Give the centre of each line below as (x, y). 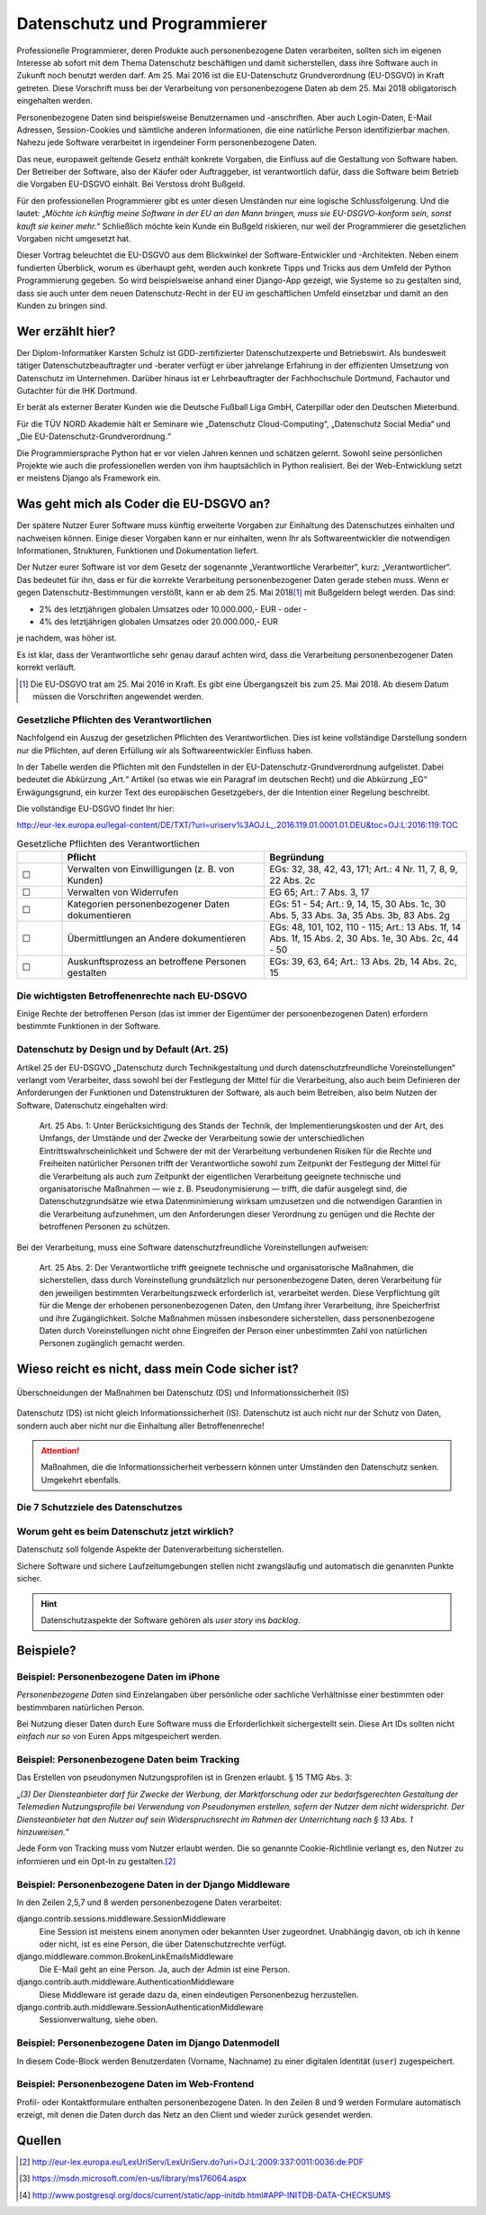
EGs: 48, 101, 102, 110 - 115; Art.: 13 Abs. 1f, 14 (365, 927)
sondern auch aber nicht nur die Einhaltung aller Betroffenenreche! (140, 1426)
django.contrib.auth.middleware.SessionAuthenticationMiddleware (140, 2007)
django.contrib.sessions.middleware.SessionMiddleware (121, 1919)
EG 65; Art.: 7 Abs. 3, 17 (319, 892)
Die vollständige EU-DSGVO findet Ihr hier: (95, 809)
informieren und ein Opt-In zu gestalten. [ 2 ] (96, 1861)
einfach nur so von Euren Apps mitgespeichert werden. (119, 1736)
